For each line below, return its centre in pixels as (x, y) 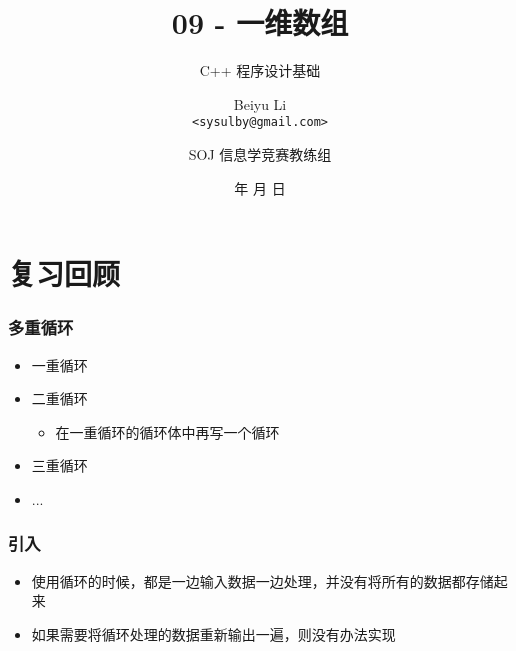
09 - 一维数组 (260, 22)
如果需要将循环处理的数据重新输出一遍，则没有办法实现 (213, 633)
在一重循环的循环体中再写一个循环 (167, 431)
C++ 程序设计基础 (260, 70)
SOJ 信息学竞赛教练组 (260, 153)
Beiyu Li (260, 103)
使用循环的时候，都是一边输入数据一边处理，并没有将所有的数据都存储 (262, 580)
